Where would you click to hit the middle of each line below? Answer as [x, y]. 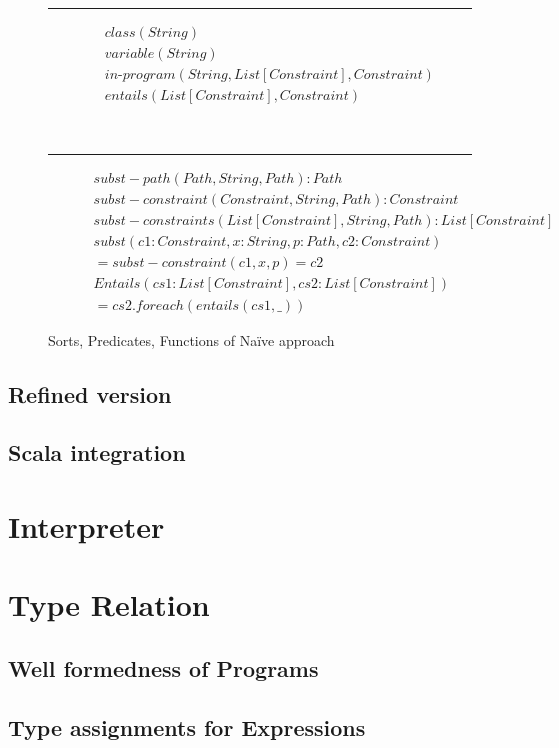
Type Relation [109, 604]
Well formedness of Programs [163, 667]
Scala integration [97, 452]
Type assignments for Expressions [187, 726]
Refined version [90, 393]
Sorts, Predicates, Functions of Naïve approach [191, 339]
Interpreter [86, 525]
